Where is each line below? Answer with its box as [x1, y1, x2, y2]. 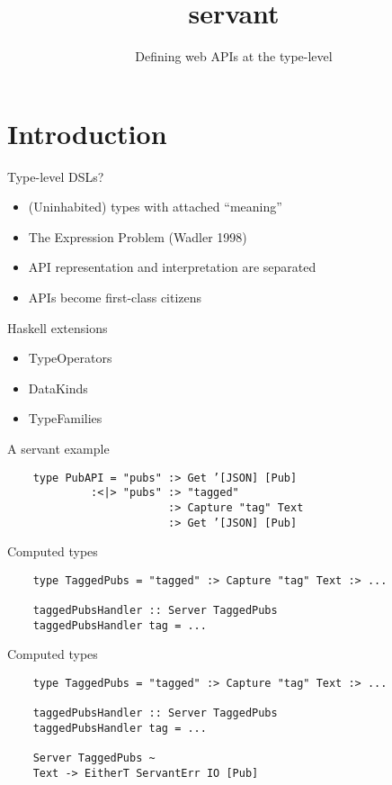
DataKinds [28, 378, 88, 397]
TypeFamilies [28, 409, 102, 428]
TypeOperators [28, 348, 112, 367]
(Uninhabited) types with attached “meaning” [28, 197, 282, 216]
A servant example [7, 439, 110, 457]
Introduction [7, 114, 167, 151]
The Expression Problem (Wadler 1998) [28, 227, 247, 246]
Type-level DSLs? [7, 167, 104, 185]
